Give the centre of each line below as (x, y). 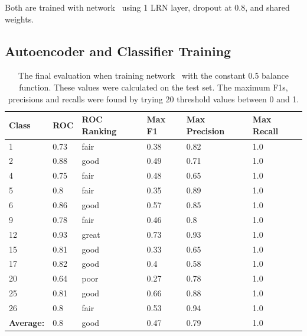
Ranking (99, 130)
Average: (27, 322)
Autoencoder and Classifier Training (118, 51)
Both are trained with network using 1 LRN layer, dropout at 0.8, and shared (147, 7)
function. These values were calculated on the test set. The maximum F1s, (153, 87)
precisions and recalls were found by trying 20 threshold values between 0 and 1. (153, 98)
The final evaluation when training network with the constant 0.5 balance (153, 75)
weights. (19, 19)
